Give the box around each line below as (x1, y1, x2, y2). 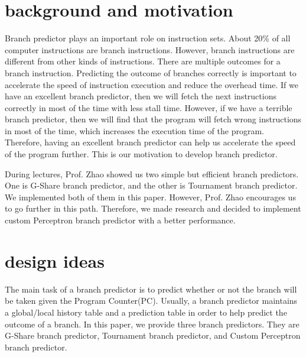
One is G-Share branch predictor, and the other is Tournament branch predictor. (5, 179, 298, 192)
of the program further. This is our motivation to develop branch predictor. (5, 148, 278, 160)
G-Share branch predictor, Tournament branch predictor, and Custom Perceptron (5, 329, 301, 342)
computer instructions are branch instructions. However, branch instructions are (5, 43, 295, 56)
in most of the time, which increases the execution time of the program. (5, 124, 264, 137)
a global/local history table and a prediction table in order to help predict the (5, 306, 287, 318)
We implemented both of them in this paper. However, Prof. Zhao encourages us (5, 190, 296, 203)
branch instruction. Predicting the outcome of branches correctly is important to (5, 66, 297, 79)
